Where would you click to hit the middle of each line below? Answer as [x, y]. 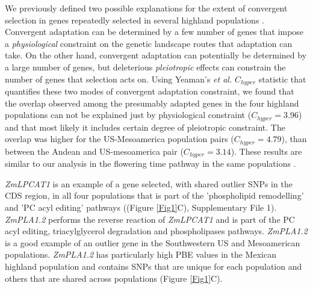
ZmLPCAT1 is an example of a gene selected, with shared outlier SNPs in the [149, 183]
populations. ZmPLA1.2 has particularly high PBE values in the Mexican [141, 254]
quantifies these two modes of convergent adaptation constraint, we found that [150, 91]
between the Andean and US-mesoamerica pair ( [94, 151]
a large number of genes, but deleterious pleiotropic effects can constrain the [145, 67]
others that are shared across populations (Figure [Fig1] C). [114, 278]
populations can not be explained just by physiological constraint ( [128, 115]
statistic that [282, 79]
